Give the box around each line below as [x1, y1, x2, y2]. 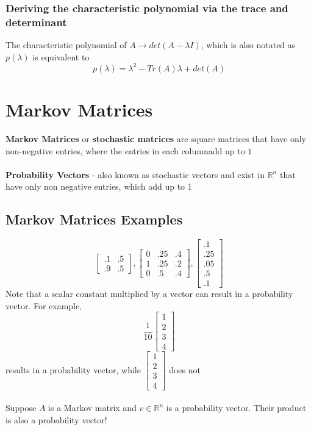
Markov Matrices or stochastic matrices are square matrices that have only [5, 132, 306, 145]
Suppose [5, 401, 37, 414]
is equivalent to [32, 50, 90, 63]
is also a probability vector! [5, 413, 107, 426]
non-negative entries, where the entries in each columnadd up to [5, 144, 245, 157]
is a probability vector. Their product [166, 401, 307, 414]
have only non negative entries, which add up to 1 [5, 180, 192, 193]
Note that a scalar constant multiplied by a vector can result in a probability [5, 287, 293, 300]
